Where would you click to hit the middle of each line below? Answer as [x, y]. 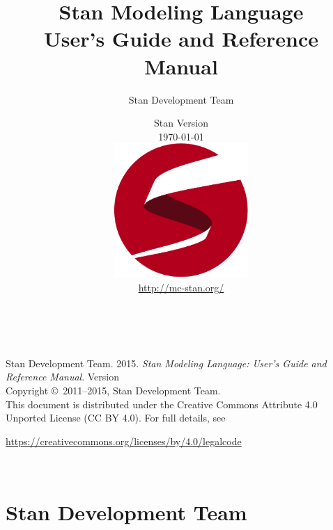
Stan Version [181, 123]
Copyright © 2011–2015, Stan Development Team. [113, 390]
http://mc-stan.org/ [181, 287]
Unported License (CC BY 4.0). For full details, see [116, 418]
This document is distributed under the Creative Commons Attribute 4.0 [162, 404]
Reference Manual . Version [62, 377]
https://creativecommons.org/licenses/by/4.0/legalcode [124, 441]
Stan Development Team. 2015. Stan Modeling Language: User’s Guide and [166, 363]
